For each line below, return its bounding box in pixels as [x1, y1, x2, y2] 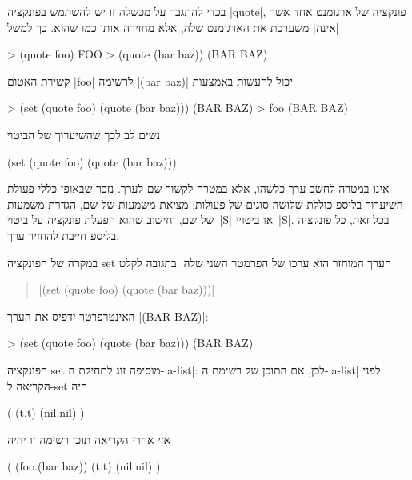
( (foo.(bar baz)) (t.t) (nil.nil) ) [7, 458, 161, 474]
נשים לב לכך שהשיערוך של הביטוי [7, 126, 161, 142]
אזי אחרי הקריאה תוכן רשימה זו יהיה [7, 430, 171, 447]
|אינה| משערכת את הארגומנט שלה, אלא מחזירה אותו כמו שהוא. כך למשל [7, 18, 339, 35]
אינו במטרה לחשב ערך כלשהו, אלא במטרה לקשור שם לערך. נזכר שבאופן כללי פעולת [7, 180, 390, 197]
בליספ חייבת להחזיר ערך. [7, 226, 120, 243]
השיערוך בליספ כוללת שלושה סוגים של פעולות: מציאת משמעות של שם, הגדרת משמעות [7, 195, 403, 212]
